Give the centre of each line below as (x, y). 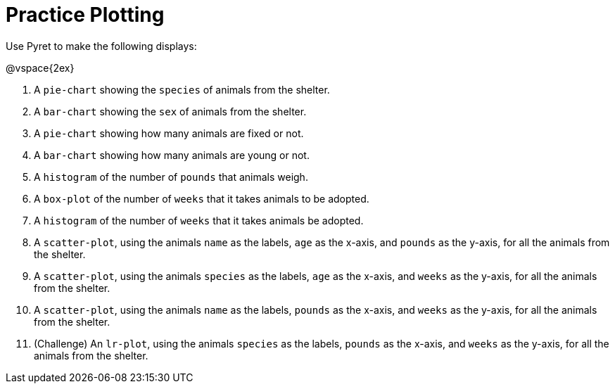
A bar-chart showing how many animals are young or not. (172, 155)
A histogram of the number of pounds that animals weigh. (171, 177)
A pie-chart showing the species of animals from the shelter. (182, 89)
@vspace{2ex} (40, 68)
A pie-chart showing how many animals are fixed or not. (169, 133)
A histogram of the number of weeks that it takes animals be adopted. (199, 220)
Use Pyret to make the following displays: (101, 46)
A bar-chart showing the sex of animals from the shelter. (170, 111)
